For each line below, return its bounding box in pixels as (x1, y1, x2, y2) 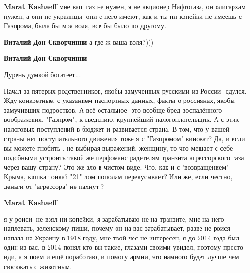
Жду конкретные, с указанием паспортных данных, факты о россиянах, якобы (4, 95, 235, 105)
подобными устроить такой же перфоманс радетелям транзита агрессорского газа (4, 152, 244, 162)
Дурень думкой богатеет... (4, 69, 81, 79)
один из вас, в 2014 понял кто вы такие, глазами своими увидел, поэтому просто (4, 242, 243, 252)
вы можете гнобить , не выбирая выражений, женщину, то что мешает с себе (4, 143, 233, 153)
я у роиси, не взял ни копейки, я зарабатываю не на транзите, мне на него (4, 213, 224, 223)
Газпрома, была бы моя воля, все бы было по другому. (4, 20, 166, 31)
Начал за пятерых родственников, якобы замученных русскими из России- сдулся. (4, 85, 247, 96)
